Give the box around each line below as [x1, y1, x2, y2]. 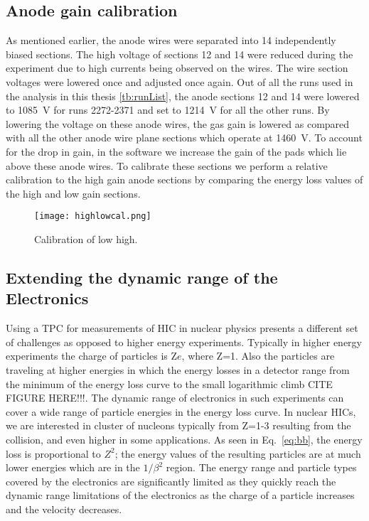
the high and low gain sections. [6, 186, 141, 200]
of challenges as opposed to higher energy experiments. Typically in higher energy [6, 334, 363, 349]
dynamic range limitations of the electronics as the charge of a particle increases [6, 488, 355, 503]
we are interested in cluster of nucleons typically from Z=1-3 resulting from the [6, 418, 351, 433]
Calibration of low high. [34, 231, 138, 246]
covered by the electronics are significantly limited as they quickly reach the [6, 473, 336, 488]
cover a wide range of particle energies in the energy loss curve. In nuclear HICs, [6, 404, 356, 419]
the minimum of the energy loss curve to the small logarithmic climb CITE [6, 376, 333, 391]
